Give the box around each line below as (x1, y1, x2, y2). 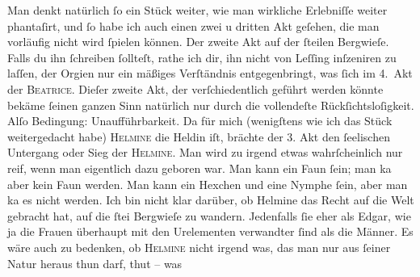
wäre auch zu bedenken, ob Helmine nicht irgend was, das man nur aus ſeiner (7, 238, 391, 255)
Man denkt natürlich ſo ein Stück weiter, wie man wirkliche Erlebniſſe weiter (7, 2, 388, 18)
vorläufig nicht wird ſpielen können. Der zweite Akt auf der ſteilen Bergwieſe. (7, 33, 389, 50)
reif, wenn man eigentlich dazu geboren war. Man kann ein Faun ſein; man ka (7, 159, 392, 176)
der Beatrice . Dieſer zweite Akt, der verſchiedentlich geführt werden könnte (7, 80, 384, 97)
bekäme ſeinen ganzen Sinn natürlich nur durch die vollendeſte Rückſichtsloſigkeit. (7, 96, 414, 113)
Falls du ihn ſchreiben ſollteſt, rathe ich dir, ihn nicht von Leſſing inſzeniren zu (7, 48, 397, 65)
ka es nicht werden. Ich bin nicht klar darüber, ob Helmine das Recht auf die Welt (7, 191, 414, 208)
